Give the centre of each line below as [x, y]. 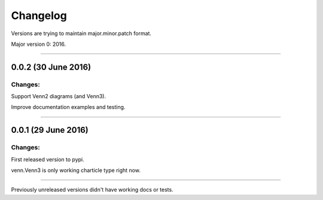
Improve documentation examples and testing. [68, 107]
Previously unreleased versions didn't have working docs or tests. [92, 190]
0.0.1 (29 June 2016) [50, 130]
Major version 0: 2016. [39, 44]
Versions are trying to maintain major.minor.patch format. [81, 33]
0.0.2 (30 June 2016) [51, 67]
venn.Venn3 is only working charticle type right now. [76, 170]
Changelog [39, 15]
